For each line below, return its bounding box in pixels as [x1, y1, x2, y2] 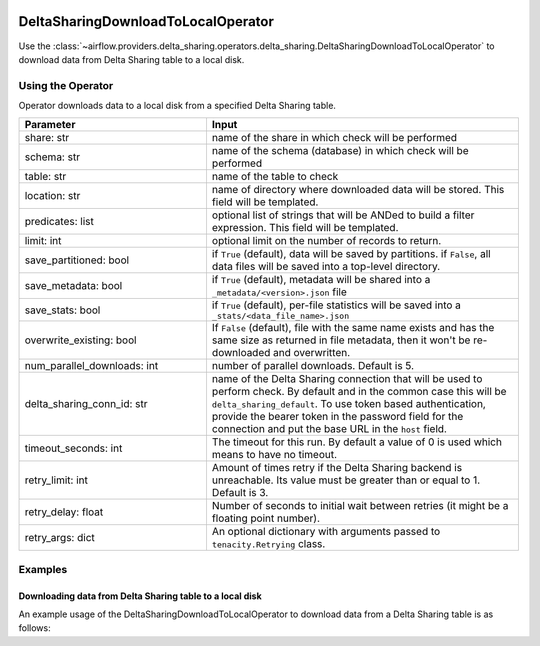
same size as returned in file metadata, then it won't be [211, 333, 471, 347]
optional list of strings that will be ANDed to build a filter [211, 208, 475, 222]
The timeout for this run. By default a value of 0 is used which [211, 435, 502, 449]
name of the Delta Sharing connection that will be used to [211, 372, 483, 386]
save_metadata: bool [24, 279, 123, 293]
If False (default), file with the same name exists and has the [211, 321, 495, 335]
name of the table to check [211, 170, 339, 184]
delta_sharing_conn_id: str [24, 397, 149, 411]
